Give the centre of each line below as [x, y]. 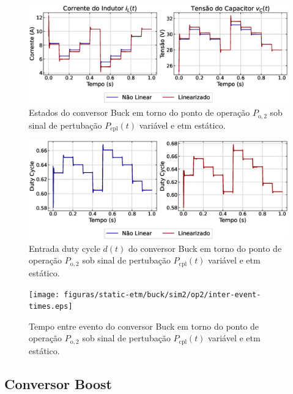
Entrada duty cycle [65, 248]
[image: [44, 294]
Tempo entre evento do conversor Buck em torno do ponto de [144, 326]
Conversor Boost [58, 383]
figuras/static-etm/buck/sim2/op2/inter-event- [162, 294]
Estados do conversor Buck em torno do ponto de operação [139, 112]
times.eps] [51, 307]
